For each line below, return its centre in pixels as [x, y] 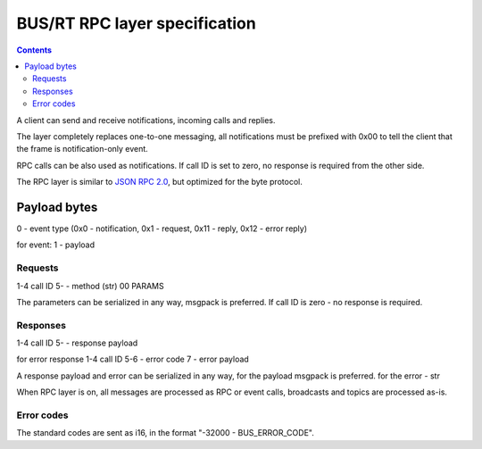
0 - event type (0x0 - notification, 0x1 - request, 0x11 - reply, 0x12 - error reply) [162, 229]
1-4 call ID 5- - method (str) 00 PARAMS [90, 286]
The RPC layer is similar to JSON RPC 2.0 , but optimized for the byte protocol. [159, 182]
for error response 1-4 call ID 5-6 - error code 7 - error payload [133, 359]
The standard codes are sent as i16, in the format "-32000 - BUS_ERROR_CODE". [165, 433]
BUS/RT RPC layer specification [136, 23]
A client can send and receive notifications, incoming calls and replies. [146, 120]
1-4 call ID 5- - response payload [77, 343]
